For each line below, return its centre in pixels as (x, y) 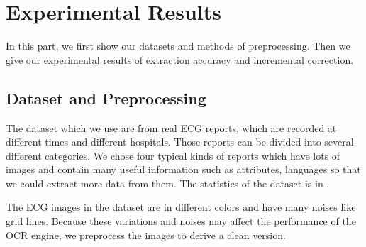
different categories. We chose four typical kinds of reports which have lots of (173, 155)
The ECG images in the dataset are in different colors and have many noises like (181, 207)
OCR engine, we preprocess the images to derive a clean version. (146, 235)
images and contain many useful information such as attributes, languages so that (183, 169)
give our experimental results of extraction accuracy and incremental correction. (180, 59)
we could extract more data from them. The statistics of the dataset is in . (168, 183)
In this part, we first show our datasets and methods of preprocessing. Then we (178, 46)
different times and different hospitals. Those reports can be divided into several (180, 142)
